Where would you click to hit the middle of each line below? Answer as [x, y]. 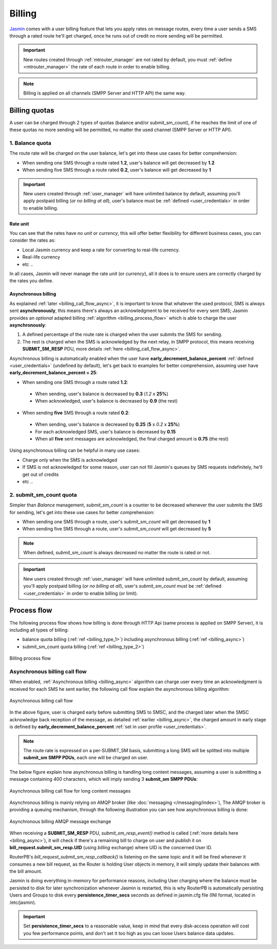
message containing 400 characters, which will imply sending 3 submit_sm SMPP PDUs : [104, 779]
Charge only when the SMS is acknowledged [70, 460]
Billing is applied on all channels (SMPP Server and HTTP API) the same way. [104, 93]
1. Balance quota [30, 143]
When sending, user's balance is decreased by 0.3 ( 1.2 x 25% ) [102, 394]
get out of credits [41, 474]
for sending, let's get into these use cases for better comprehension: [82, 512]
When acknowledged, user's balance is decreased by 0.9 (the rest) [106, 401]
